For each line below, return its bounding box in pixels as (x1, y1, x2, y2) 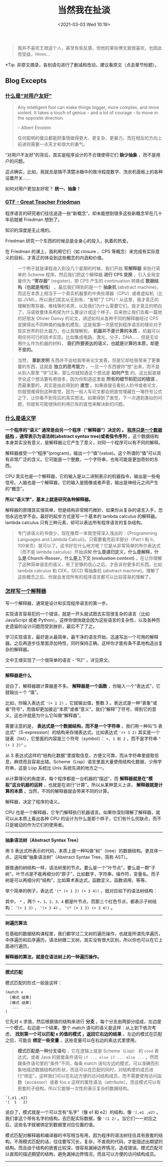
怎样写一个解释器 (5, 588, 46, 595)
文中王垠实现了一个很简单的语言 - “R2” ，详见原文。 (5, 657, 112, 663)
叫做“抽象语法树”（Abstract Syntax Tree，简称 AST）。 (18, 854, 130, 860)
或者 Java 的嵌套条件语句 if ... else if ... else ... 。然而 (30, 1054, 159, 1060)
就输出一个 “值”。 (5, 689, 41, 695)
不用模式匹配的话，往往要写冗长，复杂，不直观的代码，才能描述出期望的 (13, 1138, 163, 1144)
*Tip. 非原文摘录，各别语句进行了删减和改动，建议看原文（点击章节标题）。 (5, 62, 159, 68)
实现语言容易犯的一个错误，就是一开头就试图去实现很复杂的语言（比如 (5, 611, 150, 617)
